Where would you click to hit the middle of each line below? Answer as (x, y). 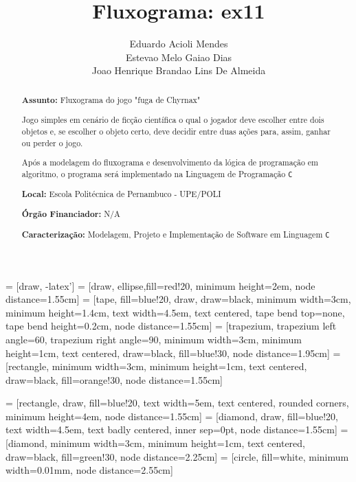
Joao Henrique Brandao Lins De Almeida (179, 70)
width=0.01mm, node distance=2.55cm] (89, 470)
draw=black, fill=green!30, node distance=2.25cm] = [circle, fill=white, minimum (177, 456)
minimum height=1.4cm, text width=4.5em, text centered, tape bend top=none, (175, 312)
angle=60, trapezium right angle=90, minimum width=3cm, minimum (154, 339)
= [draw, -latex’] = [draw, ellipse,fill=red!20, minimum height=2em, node (160, 285)
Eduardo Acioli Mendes (179, 44)
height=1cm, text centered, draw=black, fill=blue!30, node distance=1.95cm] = (173, 353)
